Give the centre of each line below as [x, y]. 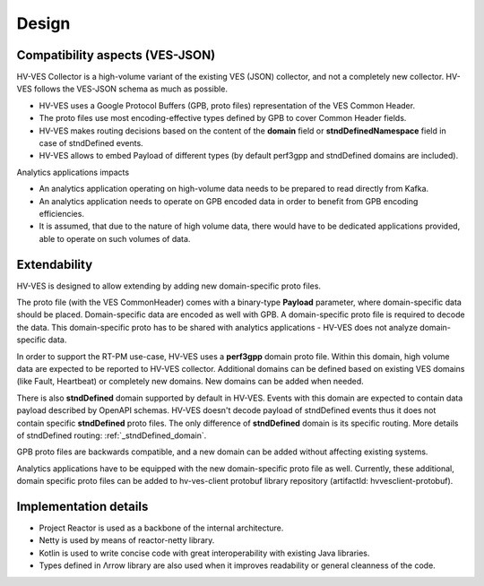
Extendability [55, 264]
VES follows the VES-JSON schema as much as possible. [122, 89]
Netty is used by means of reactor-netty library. [127, 540]
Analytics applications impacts [73, 172]
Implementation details [82, 506]
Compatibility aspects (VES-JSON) [116, 55]
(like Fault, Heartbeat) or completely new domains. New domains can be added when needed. [190, 382]
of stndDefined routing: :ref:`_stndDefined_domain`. [112, 435]
